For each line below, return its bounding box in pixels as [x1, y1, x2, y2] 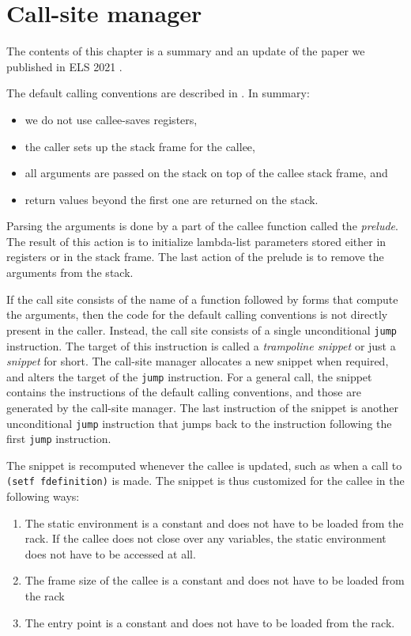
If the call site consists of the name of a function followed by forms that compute [6, 290, 398, 307]
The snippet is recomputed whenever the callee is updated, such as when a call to [6, 456, 402, 473]
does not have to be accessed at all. [25, 545, 196, 562]
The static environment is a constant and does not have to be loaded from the [25, 514, 404, 531]
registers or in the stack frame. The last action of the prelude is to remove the [6, 248, 384, 265]
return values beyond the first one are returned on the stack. [25, 191, 319, 207]
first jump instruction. [6, 430, 111, 447]
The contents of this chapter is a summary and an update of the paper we [6, 43, 365, 59]
